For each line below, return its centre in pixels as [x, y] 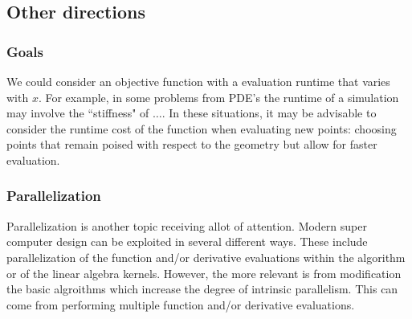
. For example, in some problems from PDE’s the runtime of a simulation [218, 97]
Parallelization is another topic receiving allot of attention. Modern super [187, 225]
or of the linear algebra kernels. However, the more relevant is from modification [204, 273]
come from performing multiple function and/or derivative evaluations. [181, 304]
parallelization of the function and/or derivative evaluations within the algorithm [206, 257]
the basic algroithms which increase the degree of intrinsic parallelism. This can [202, 289]
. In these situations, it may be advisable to [269, 113]
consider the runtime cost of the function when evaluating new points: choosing [202, 128]
